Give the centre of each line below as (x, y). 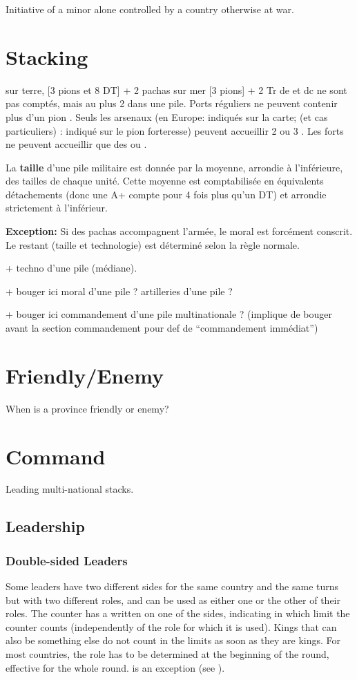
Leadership (45, 526)
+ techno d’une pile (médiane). (71, 268)
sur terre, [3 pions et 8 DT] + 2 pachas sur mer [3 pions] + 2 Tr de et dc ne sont (176, 89)
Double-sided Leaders (67, 560)
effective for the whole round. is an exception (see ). (115, 667)
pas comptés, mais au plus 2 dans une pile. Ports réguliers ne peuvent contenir (172, 103)
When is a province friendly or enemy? (87, 408)
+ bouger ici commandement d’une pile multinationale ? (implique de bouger (169, 314)
